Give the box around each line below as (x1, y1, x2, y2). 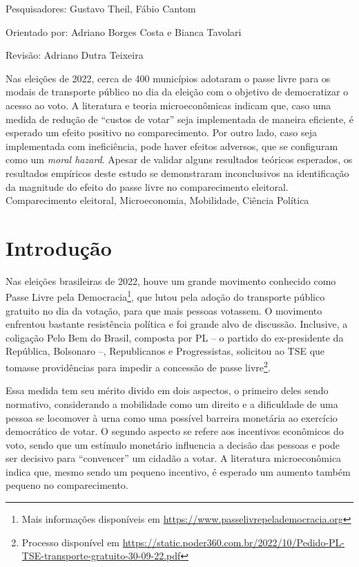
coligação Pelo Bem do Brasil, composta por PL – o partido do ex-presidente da (6, 330, 344, 344)
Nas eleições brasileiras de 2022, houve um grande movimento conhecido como (6, 273, 336, 288)
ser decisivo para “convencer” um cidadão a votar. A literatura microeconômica (6, 451, 342, 465)
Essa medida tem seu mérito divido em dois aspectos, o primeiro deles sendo (6, 383, 329, 398)
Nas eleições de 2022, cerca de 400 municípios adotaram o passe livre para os (6, 71, 331, 85)
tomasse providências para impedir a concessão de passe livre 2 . (6, 358, 271, 374)
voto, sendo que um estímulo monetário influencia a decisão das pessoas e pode (6, 437, 340, 452)
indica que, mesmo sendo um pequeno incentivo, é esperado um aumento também (6, 464, 351, 478)
